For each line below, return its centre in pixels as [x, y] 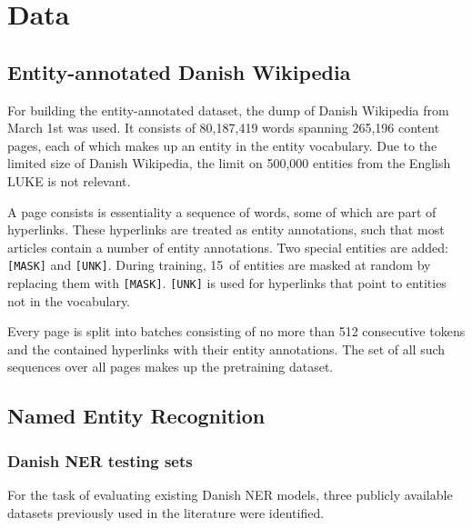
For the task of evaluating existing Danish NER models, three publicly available [230, 495]
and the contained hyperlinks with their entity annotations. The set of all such [226, 349]
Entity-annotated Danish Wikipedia [179, 71]
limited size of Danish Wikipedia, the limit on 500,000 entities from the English [229, 163]
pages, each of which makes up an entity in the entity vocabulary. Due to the [222, 145]
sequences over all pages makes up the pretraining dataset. [171, 367]
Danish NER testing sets [100, 460]
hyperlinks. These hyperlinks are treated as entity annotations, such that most [226, 229]
